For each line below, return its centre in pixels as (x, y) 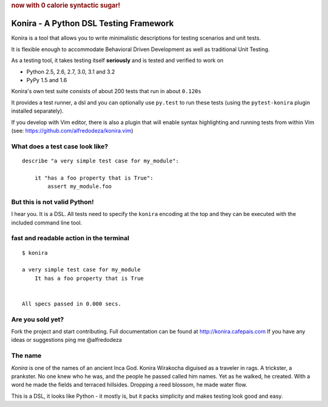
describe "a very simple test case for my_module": (101, 161)
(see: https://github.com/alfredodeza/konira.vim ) (72, 130)
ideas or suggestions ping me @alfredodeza (67, 340)
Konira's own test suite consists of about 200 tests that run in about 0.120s (106, 91)
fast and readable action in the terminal (70, 238)
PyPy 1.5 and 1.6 (47, 80)
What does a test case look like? (60, 146)
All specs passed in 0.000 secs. (72, 304)
